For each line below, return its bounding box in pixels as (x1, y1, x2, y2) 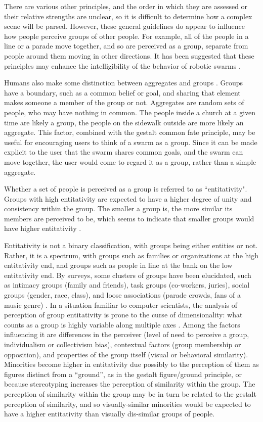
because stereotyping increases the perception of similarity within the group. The (4, 379, 255, 389)
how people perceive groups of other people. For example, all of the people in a (4, 30, 249, 41)
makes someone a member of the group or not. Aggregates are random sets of (4, 97, 244, 108)
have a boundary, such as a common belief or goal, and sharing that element (4, 87, 241, 98)
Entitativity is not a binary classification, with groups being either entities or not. (4, 240, 258, 251)
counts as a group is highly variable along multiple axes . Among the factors (4, 319, 240, 330)
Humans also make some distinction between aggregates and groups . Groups (4, 77, 243, 88)
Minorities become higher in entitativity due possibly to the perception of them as (4, 359, 259, 369)
